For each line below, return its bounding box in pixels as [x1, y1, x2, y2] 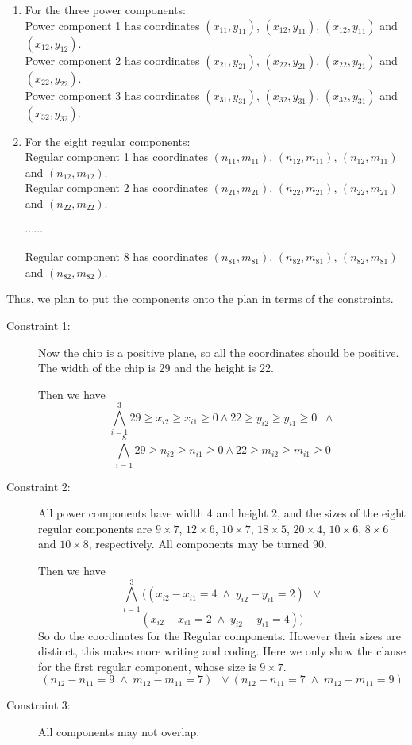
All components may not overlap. [38, 724, 200, 740]
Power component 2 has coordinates [25, 52, 200, 68]
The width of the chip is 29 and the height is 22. [38, 359, 274, 376]
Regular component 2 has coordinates [25, 179, 209, 196]
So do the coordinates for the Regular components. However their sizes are [38, 627, 401, 643]
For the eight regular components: [25, 132, 191, 149]
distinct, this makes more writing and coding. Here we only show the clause [38, 643, 406, 659]
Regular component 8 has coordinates [25, 248, 209, 265]
